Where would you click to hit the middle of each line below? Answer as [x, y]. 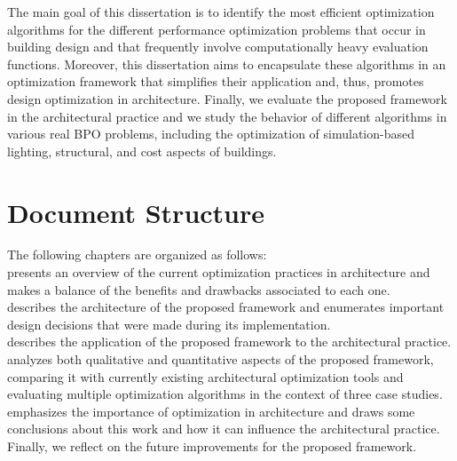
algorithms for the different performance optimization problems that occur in [217, 29]
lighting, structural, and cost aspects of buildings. [142, 151]
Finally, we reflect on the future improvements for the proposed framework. [212, 446]
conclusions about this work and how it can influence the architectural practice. [224, 429]
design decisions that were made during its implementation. [169, 324]
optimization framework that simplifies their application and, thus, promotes [216, 81]
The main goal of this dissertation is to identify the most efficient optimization [221, 12]
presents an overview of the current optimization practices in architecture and [219, 272]
